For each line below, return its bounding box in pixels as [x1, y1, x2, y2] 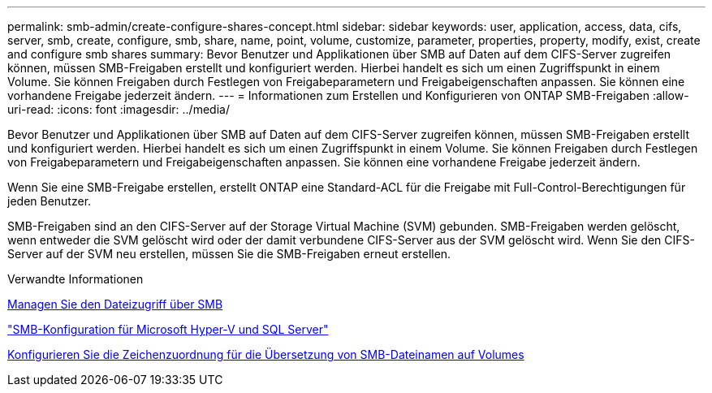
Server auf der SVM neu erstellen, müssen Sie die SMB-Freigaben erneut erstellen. [7, 247, 451, 261]
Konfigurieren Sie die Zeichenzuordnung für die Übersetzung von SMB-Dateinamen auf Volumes [7, 348, 524, 361]
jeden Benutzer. [7, 194, 92, 208]
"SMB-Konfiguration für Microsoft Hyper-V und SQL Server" [7, 322, 329, 336]
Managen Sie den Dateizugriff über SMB [7, 297, 223, 311]
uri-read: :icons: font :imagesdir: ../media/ [7, 102, 230, 116]
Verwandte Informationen [7, 272, 144, 286]
